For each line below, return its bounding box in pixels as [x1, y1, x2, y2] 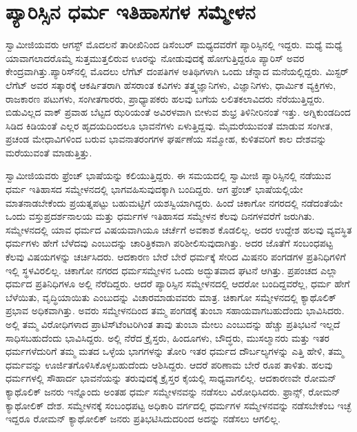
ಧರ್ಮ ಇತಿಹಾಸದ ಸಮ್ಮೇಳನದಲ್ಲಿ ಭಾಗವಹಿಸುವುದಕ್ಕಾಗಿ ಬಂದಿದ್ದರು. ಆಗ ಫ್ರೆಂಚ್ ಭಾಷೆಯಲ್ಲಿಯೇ [6, 182, 303, 196]
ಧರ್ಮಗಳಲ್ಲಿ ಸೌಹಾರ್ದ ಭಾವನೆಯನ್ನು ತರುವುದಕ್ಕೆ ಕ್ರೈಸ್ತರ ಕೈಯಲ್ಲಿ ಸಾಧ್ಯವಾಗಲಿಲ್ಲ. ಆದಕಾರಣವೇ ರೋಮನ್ [6, 371, 337, 385]
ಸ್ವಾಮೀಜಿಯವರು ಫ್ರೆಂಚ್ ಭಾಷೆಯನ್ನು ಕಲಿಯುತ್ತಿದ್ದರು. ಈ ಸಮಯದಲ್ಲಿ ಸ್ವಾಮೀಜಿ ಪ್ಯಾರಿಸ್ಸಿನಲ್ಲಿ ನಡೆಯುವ [6, 168, 331, 183]
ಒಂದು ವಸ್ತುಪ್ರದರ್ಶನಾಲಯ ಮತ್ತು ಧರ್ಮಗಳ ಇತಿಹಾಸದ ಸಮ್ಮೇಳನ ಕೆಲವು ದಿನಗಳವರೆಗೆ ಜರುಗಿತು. [6, 209, 315, 223]
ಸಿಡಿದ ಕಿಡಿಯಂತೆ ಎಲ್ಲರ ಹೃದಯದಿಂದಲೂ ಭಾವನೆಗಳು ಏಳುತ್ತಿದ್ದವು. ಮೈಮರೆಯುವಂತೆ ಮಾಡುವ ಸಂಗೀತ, [6, 118, 333, 132]
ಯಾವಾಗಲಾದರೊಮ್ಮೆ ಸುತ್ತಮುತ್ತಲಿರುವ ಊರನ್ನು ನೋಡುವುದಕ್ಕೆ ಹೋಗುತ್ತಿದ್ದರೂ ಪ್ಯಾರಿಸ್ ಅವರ [6, 50, 305, 65]
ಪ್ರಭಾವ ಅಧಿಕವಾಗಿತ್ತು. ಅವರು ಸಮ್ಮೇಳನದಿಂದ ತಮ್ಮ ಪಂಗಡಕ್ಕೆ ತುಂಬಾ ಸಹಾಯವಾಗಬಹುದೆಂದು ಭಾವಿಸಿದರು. [6, 303, 345, 318]
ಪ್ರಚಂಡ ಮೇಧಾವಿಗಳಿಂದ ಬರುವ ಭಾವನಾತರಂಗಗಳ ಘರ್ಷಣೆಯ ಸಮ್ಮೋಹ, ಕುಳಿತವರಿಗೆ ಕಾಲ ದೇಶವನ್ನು [6, 132, 327, 146]
